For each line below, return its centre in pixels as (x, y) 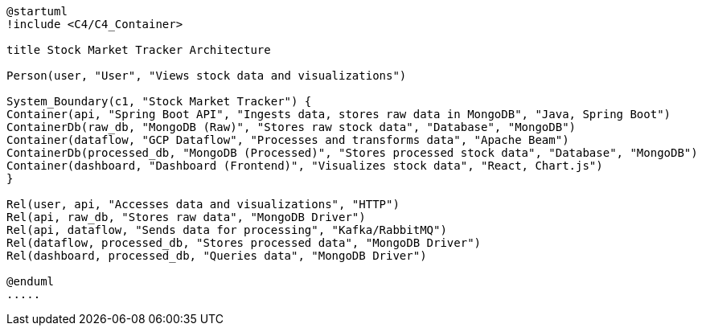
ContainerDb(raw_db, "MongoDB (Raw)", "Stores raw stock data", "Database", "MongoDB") (291, 127)
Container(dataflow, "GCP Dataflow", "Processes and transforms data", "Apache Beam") (288, 140)
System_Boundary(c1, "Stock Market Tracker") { (159, 101)
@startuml (37, 11)
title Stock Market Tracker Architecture (139, 50)
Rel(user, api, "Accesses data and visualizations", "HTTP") (203, 204)
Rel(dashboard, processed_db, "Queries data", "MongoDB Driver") (217, 256)
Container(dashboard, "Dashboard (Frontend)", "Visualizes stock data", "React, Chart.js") (305, 166)
